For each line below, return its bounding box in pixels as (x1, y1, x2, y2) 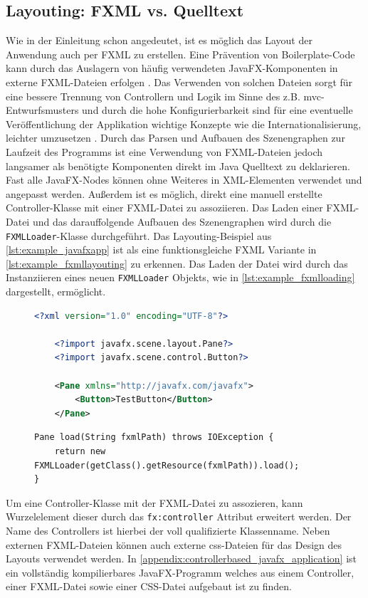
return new (54, 446, 106, 456)
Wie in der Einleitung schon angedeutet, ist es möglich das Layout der (6, 33, 312, 48)
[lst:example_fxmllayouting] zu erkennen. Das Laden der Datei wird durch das (6, 256, 348, 271)
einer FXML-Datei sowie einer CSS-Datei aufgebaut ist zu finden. (6, 579, 292, 594)
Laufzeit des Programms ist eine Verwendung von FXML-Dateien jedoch (6, 144, 323, 159)
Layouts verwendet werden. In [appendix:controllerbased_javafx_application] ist (6, 551, 357, 566)
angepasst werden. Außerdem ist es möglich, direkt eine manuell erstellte (6, 186, 322, 201)
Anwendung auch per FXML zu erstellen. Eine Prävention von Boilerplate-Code (6, 46, 355, 61)
